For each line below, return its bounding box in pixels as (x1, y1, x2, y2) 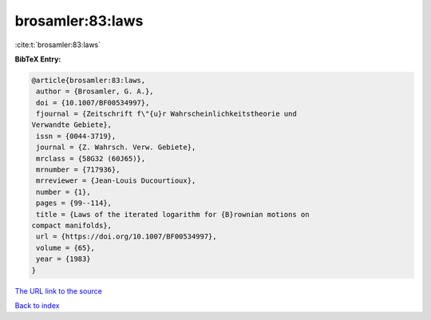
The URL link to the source (14, 286, 103, 295)
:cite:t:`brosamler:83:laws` (14, 40, 101, 49)
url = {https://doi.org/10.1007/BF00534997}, (36, 232, 217, 241)
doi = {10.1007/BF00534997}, (36, 98, 150, 107)
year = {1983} (36, 255, 91, 263)
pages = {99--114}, (36, 199, 112, 207)
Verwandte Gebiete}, (31, 120, 112, 129)
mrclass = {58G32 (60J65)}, (36, 154, 146, 163)
